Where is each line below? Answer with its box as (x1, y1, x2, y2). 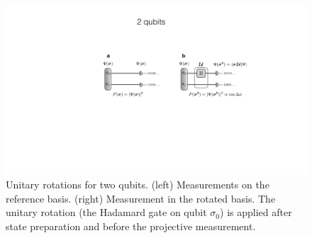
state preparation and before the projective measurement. (6, 218, 256, 233)
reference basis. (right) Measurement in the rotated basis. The (6, 191, 276, 205)
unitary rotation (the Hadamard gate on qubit (6, 205, 207, 220)
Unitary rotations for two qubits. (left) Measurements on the (6, 177, 269, 192)
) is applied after (220, 205, 292, 220)
